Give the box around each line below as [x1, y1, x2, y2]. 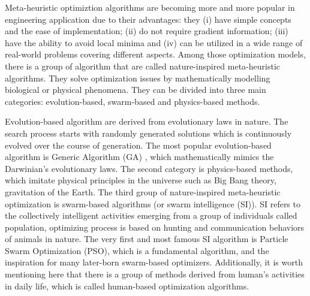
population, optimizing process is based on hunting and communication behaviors [5, 221, 305, 233]
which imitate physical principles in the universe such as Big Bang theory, [5, 174, 276, 186]
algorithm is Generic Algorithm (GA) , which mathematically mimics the [5, 150, 274, 163]
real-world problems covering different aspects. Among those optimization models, [5, 48, 306, 61]
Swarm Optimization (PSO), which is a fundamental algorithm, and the [5, 244, 269, 256]
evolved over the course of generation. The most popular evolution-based [5, 138, 272, 151]
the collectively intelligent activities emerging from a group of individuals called [5, 209, 297, 222]
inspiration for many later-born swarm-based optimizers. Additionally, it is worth [5, 256, 303, 268]
